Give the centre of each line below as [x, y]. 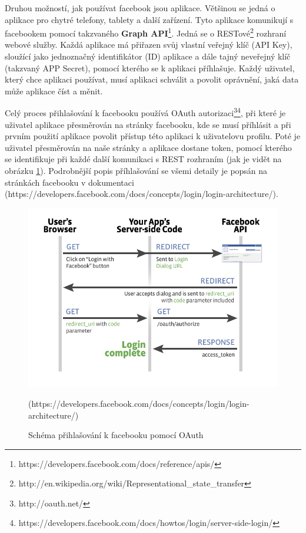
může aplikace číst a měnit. [54, 91]
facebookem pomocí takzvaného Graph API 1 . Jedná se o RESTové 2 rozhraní [146, 32]
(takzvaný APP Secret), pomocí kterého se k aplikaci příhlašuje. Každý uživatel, [150, 68]
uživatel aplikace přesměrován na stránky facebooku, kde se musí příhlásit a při [148, 124]
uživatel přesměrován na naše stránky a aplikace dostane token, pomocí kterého [148, 147]
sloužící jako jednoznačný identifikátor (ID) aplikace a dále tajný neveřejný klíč [148, 56]
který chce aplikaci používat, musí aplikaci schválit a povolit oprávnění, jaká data [152, 79]
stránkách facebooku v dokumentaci [69, 182]
